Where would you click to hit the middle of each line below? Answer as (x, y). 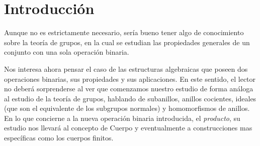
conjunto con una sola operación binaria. (67, 52)
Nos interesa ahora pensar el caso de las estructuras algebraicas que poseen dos (126, 68)
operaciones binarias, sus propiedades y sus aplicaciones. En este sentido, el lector (130, 79)
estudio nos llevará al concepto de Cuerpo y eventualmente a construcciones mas (128, 128)
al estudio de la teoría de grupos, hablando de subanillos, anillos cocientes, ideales (130, 98)
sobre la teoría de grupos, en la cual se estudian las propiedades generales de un (127, 42)
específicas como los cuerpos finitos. (59, 138)
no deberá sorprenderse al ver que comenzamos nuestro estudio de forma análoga (129, 89)
